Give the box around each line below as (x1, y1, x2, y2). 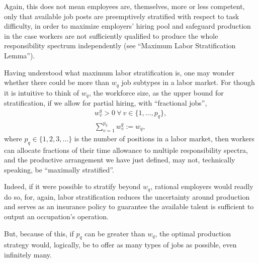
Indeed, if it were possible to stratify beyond (4, 181, 141, 192)
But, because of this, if (4, 228, 74, 238)
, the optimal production (155, 228, 231, 238)
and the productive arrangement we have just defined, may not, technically (4, 154, 235, 165)
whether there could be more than (4, 77, 109, 87)
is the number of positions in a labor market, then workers (74, 133, 254, 143)
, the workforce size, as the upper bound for (89, 87, 224, 98)
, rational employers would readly (150, 181, 253, 192)
